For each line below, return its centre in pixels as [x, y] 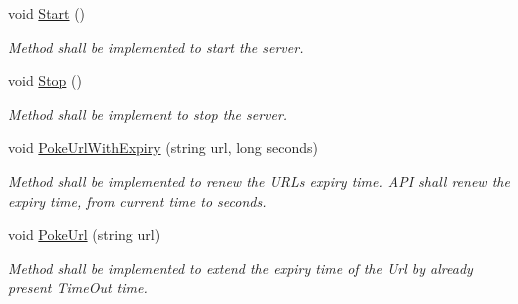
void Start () [47, 13]
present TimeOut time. [78, 287]
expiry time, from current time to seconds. [137, 200]
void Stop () [45, 80]
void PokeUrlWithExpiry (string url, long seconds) [163, 147]
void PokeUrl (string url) [84, 234]
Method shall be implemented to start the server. [156, 46]
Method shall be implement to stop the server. [148, 113]
